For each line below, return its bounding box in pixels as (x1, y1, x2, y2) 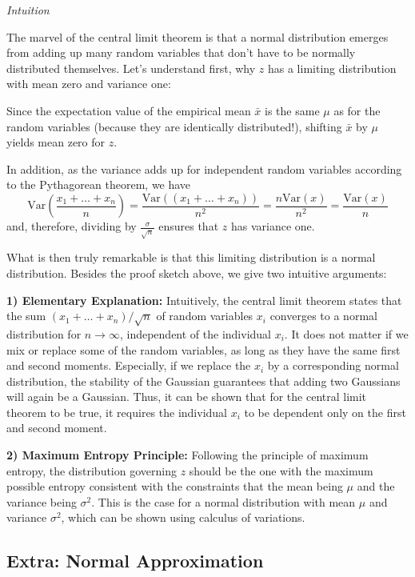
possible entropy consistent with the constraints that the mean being (6, 478, 343, 495)
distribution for (6, 325, 82, 342)
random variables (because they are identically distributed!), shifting (6, 118, 342, 134)
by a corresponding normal (267, 357, 399, 374)
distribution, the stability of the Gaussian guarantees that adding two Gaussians (6, 372, 401, 389)
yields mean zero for (6, 134, 106, 150)
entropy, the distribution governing (6, 462, 177, 479)
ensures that (158, 218, 219, 234)
